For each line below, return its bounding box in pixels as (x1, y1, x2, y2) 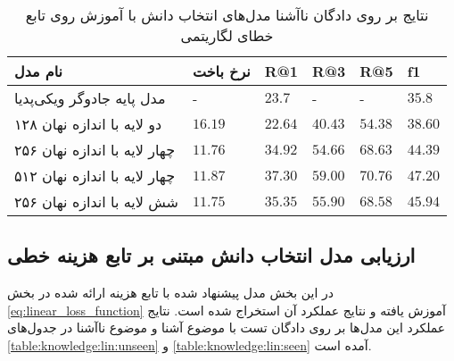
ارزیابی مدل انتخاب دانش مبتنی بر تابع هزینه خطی (7, 241, 416, 269)
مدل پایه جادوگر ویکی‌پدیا (14, 88, 166, 108)
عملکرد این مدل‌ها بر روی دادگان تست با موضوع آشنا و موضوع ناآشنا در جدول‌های (7, 318, 446, 337)
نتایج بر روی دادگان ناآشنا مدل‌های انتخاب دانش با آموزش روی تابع (25, 4, 429, 25)
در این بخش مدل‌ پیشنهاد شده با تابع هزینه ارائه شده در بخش (7, 283, 334, 302)
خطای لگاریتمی (180, 25, 274, 46)
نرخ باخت (193, 61, 251, 81)
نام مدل (14, 61, 62, 81)
